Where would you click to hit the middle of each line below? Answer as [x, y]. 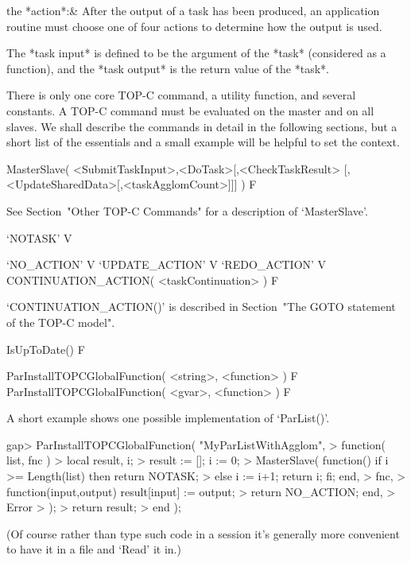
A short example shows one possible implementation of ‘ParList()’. [168, 418]
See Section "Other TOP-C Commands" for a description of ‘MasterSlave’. [187, 210]
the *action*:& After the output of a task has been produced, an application [193, 10]
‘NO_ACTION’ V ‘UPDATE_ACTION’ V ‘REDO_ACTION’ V [167, 264]
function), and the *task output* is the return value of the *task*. [168, 68]
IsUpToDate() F [46, 349]
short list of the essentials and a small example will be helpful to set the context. [203, 142]
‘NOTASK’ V [39, 237]
